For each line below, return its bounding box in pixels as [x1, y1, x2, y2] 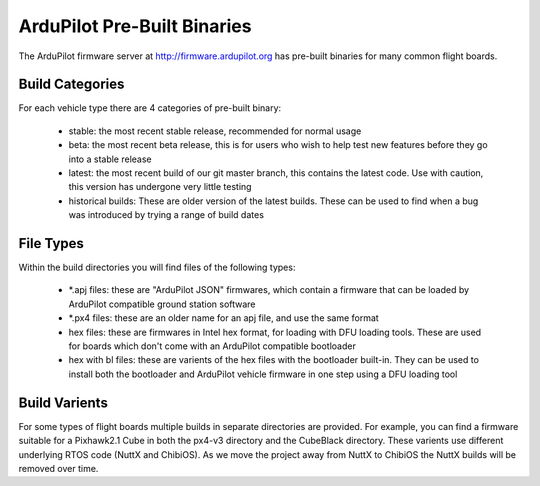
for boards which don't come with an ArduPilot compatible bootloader [68, 340, 357, 352]
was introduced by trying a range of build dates [68, 209, 265, 221]
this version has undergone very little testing [68, 181, 252, 193]
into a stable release [68, 153, 152, 165]
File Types [18, 235, 85, 252]
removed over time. [18, 462, 99, 474]
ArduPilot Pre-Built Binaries [18, 15, 252, 37]
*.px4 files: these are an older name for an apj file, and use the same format [68, 312, 379, 324]
